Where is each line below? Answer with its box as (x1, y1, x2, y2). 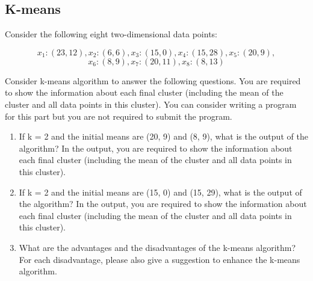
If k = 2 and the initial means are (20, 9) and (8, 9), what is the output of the (19, 130, 308, 143)
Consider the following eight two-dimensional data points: (5, 28, 218, 40)
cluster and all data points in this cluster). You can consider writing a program (5, 97, 297, 110)
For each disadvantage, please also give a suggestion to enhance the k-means (19, 253, 300, 265)
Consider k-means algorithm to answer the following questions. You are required (5, 74, 301, 87)
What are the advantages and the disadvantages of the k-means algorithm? (19, 241, 296, 253)
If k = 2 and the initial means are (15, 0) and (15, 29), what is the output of (19, 185, 302, 198)
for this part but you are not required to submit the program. (5, 110, 232, 122)
